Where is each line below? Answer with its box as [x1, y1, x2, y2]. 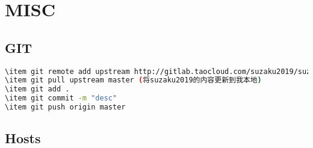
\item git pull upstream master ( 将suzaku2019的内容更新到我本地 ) [5, 76, 262, 85]
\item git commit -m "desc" [5, 94, 117, 103]
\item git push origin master [5, 103, 126, 112]
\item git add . [5, 85, 70, 94]
